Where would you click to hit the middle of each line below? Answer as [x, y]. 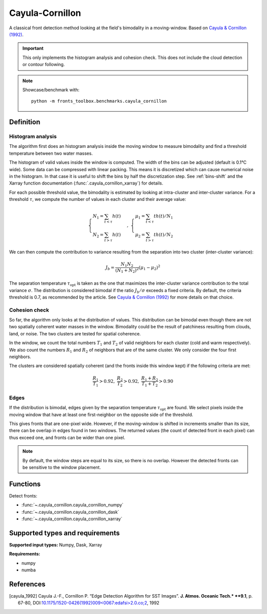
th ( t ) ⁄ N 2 [163, 236]
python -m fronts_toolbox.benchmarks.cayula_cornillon [99, 101]
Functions [25, 484]
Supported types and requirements [65, 533]
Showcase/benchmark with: [51, 90]
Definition [25, 122]
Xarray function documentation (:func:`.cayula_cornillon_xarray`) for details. [86, 183]
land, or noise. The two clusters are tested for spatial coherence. [75, 334]
